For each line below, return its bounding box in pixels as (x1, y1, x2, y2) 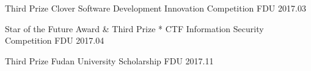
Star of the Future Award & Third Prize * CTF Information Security (5, 22, 264, 35)
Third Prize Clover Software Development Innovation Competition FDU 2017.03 (5, 2, 306, 14)
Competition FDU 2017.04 (5, 34, 104, 47)
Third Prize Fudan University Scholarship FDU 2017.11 (5, 54, 214, 67)
